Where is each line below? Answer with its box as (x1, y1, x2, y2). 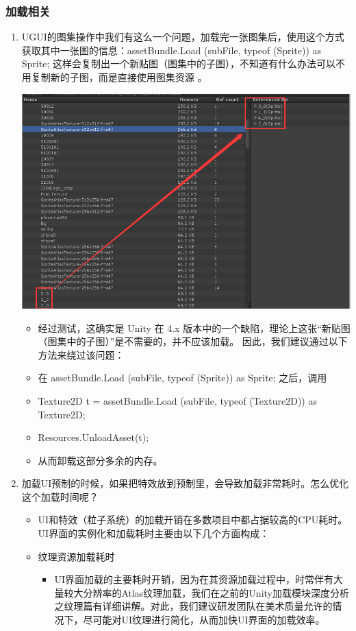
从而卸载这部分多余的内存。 (38, 453, 163, 467)
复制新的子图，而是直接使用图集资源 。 (31, 70, 207, 84)
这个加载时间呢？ (21, 489, 99, 503)
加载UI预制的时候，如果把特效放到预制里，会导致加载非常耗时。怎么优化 (21, 476, 349, 490)
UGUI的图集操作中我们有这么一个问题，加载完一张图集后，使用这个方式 (21, 29, 344, 44)
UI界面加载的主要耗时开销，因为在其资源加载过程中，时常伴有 (54, 572, 333, 586)
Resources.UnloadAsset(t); (38, 430, 149, 444)
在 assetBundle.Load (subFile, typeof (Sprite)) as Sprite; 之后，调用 (38, 370, 327, 385)
